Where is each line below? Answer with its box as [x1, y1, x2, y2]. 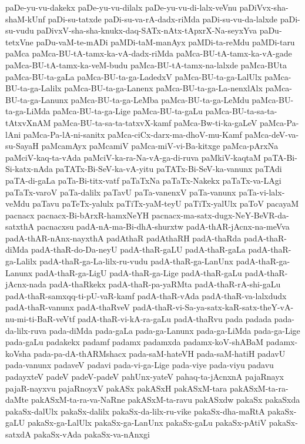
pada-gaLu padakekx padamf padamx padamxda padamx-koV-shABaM [5, 336, 264, 348]
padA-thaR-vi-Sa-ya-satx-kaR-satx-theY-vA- [132, 301, 294, 313]
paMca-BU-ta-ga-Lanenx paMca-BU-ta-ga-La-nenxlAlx [64, 82, 263, 94]
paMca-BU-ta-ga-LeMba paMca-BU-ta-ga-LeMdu [71, 93, 249, 105]
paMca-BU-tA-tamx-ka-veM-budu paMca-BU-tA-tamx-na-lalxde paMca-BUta [5, 58, 287, 71]
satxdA [5, 428, 31, 440]
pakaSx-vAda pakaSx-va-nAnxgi [33, 428, 150, 440]
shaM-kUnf [5, 12, 45, 25]
